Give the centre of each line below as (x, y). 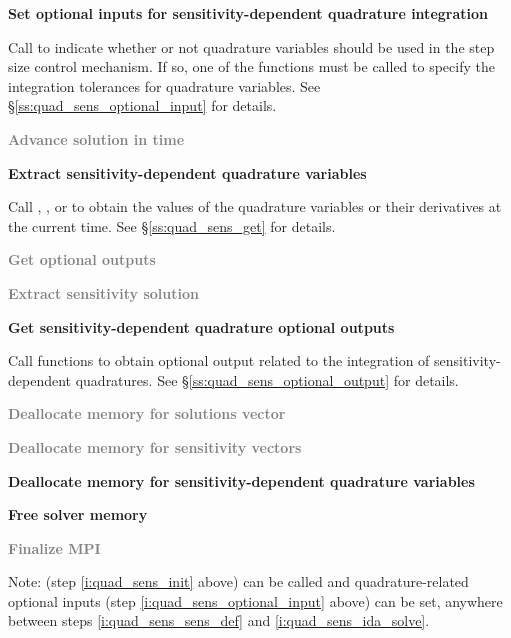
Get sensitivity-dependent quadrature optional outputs (201, 326)
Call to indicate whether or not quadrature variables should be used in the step (251, 46)
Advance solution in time (96, 138)
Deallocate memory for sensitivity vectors (155, 446)
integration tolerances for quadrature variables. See (164, 85)
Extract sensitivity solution (103, 292)
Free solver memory (78, 514)
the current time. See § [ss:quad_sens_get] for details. (172, 225)
